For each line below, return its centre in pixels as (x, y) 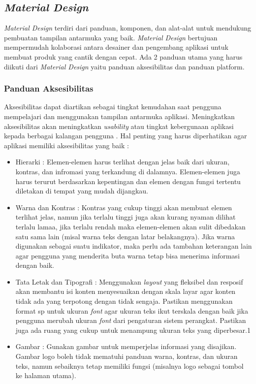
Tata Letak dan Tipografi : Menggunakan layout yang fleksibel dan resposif (129, 281)
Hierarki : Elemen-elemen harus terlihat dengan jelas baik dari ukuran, (123, 162)
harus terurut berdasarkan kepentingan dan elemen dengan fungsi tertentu (128, 181)
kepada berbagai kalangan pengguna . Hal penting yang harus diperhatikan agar (126, 136)
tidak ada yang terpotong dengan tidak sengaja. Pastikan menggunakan (124, 301)
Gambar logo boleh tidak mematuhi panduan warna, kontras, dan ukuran (127, 356)
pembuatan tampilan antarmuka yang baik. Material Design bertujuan (111, 37)
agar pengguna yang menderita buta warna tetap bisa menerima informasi (128, 255)
